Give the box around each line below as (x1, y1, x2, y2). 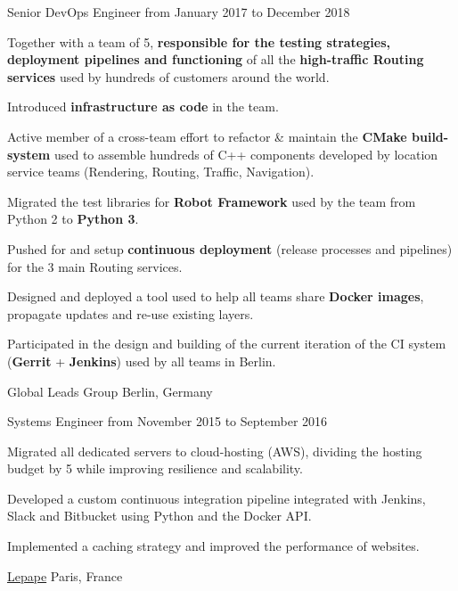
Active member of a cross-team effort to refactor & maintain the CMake (7, 127, 407, 145)
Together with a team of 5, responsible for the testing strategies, (7, 32, 390, 51)
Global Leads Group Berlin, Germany (7, 382, 213, 400)
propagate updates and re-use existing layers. (7, 304, 254, 323)
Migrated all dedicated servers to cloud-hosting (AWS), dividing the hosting (7, 441, 422, 460)
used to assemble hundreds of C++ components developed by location (53, 144, 438, 163)
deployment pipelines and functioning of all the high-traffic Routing (7, 50, 424, 69)
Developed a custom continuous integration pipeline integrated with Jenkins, (7, 488, 426, 507)
